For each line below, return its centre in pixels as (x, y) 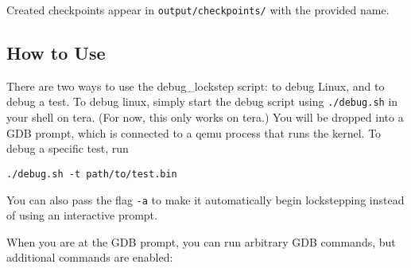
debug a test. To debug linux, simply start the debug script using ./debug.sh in (202, 101)
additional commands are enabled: (90, 257)
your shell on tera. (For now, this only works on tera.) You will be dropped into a (205, 117)
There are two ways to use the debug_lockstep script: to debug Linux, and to (196, 85)
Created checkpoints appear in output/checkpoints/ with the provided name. (198, 10)
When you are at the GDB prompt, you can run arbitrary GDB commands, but (201, 241)
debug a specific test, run (68, 148)
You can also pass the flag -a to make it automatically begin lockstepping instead (205, 199)
